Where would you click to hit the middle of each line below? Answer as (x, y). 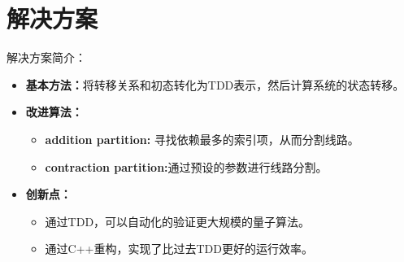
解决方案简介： (46, 57)
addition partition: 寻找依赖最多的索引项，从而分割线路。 (202, 139)
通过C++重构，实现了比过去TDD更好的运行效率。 (179, 249)
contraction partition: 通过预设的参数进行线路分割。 (186, 166)
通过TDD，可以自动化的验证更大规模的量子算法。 (178, 221)
